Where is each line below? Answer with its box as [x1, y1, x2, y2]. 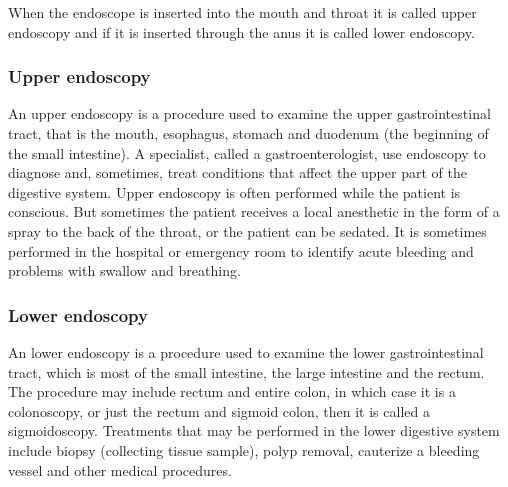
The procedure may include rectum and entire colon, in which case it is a [8, 381, 456, 402]
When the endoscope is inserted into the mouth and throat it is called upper [8, 2, 477, 22]
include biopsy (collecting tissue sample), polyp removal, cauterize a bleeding [8, 439, 480, 460]
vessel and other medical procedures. [8, 459, 232, 480]
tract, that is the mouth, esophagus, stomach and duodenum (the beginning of [8, 123, 489, 143]
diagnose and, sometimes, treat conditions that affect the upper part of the [8, 162, 467, 183]
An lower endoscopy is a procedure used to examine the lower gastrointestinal [8, 341, 484, 362]
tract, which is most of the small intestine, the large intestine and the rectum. [8, 361, 485, 382]
